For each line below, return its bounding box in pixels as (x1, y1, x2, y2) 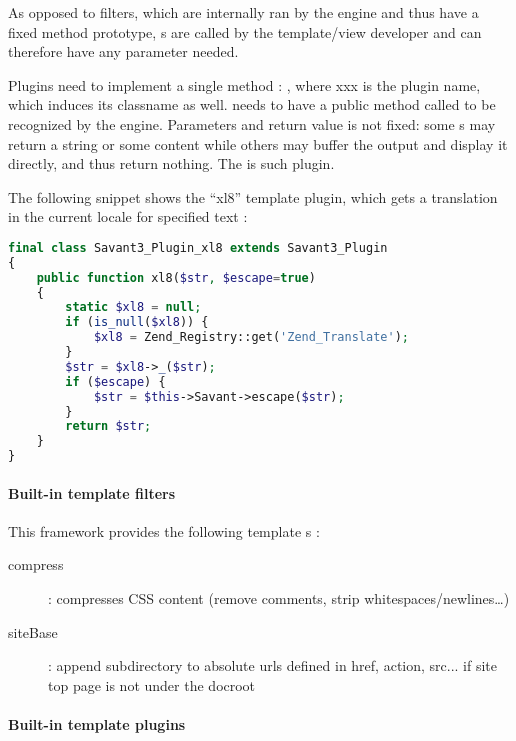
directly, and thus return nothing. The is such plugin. (8, 153, 335, 174)
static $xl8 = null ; (65, 300, 202, 315)
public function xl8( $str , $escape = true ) (36, 270, 316, 285)
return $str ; (65, 419, 152, 434)
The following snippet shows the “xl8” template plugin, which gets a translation (8, 186, 498, 207)
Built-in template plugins (8, 714, 186, 735)
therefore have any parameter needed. (8, 41, 239, 62)
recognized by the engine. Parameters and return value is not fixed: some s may (8, 113, 496, 134)
